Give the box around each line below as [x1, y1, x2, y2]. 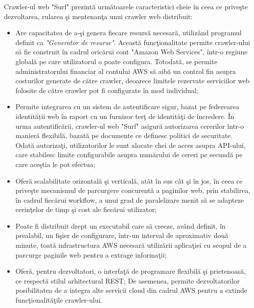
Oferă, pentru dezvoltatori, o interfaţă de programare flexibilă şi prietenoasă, [15, 266, 246, 276]
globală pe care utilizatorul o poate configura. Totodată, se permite [15, 56, 217, 66]
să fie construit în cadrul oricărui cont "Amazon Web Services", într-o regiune [15, 47, 248, 57]
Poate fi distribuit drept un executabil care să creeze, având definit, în [15, 220, 226, 231]
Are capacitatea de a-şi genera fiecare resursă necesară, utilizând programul [15, 27, 242, 38]
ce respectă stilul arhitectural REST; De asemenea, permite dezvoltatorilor [15, 275, 240, 285]
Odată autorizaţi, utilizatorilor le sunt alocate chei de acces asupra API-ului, [15, 140, 246, 150]
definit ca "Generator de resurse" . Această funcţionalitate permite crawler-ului [15, 37, 250, 47]
